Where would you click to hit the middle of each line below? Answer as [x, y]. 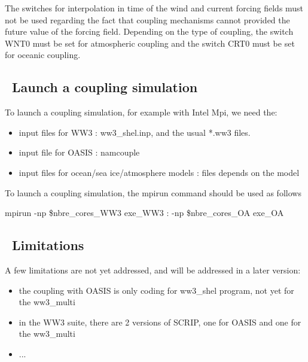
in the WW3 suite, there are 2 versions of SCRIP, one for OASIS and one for [160, 322]
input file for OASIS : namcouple [79, 152]
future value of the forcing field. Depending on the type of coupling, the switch [149, 31]
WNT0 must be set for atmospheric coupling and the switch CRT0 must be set [150, 43]
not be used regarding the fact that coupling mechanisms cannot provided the [147, 19]
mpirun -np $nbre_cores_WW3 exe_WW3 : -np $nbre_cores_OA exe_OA [144, 213]
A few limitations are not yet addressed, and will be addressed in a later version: [153, 270]
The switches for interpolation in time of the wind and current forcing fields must [154, 8]
